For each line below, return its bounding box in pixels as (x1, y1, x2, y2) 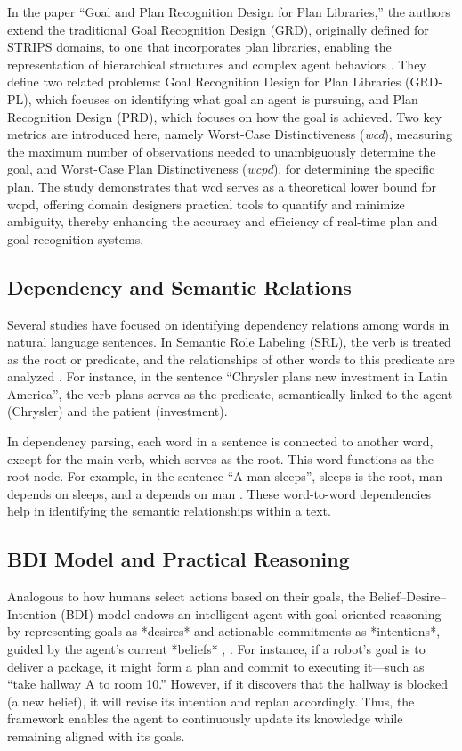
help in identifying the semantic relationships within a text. (7, 502, 331, 520)
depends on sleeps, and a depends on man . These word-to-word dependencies (7, 484, 432, 502)
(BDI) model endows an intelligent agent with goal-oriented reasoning (61, 604, 442, 623)
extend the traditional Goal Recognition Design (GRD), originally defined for (7, 20, 429, 38)
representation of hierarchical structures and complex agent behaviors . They (7, 54, 426, 73)
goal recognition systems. (7, 229, 144, 248)
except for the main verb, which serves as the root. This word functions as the (7, 449, 434, 468)
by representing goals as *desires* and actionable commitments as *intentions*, (7, 622, 441, 641)
